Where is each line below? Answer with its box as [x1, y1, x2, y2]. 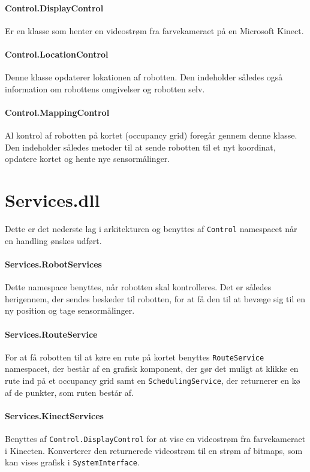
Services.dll [5, 188, 100, 212]
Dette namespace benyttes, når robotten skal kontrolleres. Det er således [5, 281, 272, 293]
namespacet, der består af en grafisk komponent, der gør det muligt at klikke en [5, 362, 299, 375]
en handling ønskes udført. [5, 234, 102, 246]
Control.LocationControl [5, 47, 109, 60]
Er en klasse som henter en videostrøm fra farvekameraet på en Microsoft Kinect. [5, 24, 304, 37]
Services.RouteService [5, 327, 98, 340]
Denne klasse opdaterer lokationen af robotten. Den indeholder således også [5, 71, 283, 83]
